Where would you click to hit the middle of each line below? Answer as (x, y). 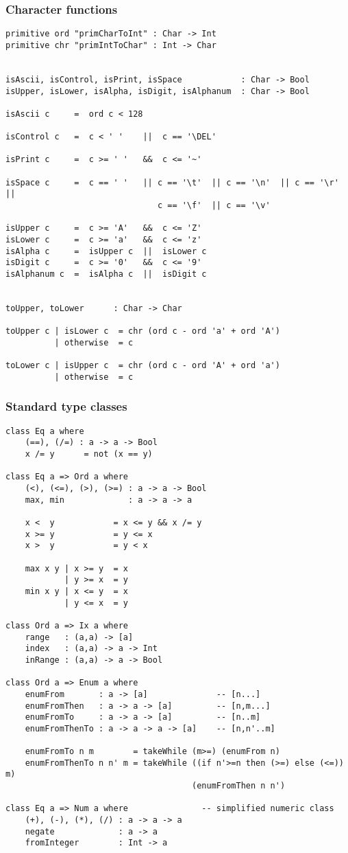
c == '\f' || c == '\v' (214, 206)
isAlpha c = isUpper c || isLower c (106, 251)
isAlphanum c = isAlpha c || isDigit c (106, 274)
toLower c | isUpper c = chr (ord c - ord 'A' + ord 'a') (143, 366)
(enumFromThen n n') (239, 786)
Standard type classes (66, 406)
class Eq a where (45, 431)
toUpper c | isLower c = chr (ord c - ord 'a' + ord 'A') (143, 331)
